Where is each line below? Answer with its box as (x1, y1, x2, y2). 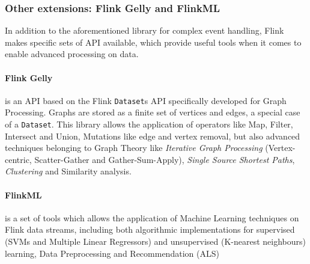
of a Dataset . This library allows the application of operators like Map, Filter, (5, 118, 293, 130)
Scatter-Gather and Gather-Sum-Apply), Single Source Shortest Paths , (34, 153, 295, 165)
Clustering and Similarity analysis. (5, 165, 132, 177)
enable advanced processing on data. (5, 48, 139, 60)
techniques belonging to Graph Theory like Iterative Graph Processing (5, 141, 263, 154)
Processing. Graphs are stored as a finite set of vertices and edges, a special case (5, 106, 300, 118)
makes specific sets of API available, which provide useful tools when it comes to (5, 35, 302, 48)
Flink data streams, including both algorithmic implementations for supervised (5, 223, 295, 236)
